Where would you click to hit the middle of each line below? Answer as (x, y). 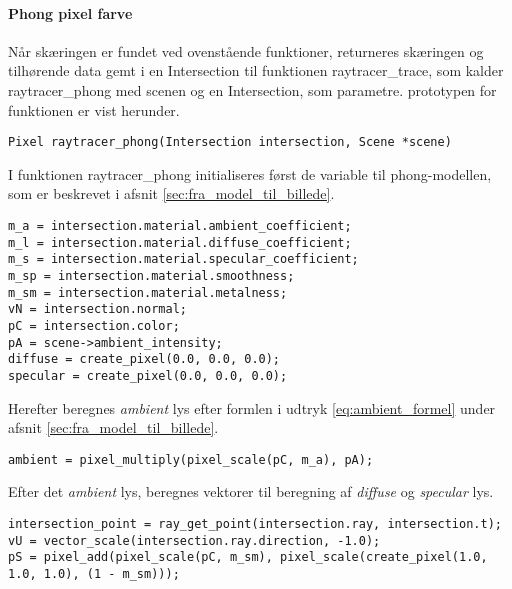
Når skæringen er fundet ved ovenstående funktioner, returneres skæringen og (246, 50)
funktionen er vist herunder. (94, 109)
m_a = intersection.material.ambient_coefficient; (180, 226)
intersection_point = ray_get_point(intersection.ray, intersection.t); (255, 524)
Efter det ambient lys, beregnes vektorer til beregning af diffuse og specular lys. (251, 491)
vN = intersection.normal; (97, 309)
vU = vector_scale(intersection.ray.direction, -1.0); (194, 540)
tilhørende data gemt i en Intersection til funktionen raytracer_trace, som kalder (256, 70)
